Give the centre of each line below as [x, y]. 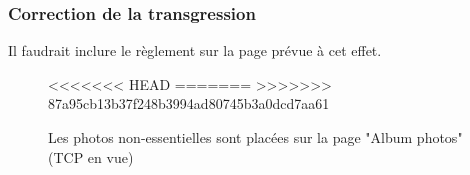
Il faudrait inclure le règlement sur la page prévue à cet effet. [195, 50]
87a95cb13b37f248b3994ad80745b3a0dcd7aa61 [189, 103]
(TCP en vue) [91, 156]
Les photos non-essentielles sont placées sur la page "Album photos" [255, 137]
